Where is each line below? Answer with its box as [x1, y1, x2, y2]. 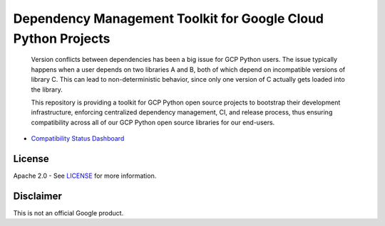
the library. [31, 85, 63, 94]
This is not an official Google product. [13, 208, 124, 217]
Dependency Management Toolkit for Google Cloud [13, 11, 324, 26]
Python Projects [13, 31, 111, 46]
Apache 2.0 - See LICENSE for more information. [13, 171, 157, 180]
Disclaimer [13, 190, 62, 202]
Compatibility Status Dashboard [31, 134, 125, 143]
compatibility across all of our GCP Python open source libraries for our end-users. [31, 118, 275, 127]
